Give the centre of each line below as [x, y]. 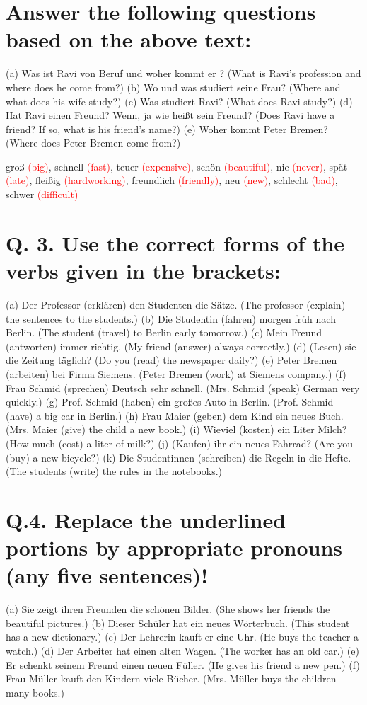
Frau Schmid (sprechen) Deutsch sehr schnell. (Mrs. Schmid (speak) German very [183, 388]
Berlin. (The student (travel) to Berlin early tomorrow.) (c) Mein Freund [164, 332]
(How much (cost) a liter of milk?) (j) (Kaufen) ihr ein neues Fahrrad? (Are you [179, 443]
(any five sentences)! [107, 575]
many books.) [35, 692]
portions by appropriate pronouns [174, 548]
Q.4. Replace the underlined [146, 519]
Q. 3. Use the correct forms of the [175, 242]
